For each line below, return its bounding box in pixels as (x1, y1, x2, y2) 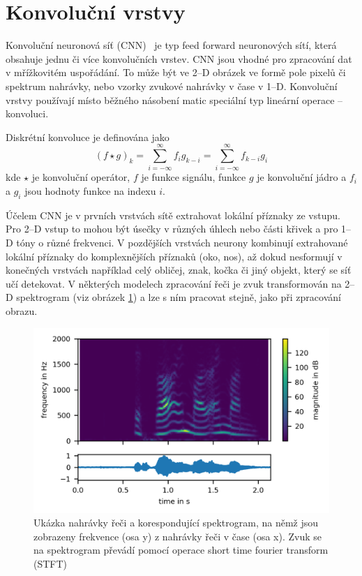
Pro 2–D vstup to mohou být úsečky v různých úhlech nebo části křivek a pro (6, 221, 338, 236)
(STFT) (33, 556, 68, 570)
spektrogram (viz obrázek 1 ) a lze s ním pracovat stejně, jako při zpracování (16, 290, 341, 304)
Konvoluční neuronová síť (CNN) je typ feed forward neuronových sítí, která (6, 38, 337, 52)
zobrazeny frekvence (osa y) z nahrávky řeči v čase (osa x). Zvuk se (33, 529, 322, 543)
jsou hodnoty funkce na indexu (24, 184, 156, 198)
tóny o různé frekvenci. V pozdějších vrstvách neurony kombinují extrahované (16, 235, 348, 249)
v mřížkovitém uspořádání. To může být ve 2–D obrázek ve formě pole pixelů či (6, 65, 346, 80)
